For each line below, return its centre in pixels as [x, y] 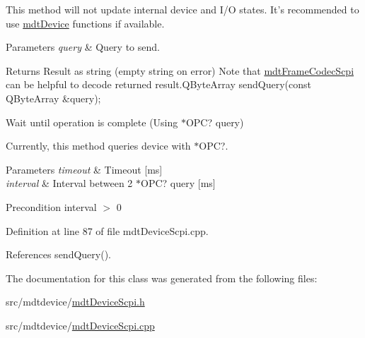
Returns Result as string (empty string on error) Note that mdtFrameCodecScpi [180, 70]
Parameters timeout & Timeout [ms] [84, 169]
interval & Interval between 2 [69, 183]
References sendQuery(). [58, 254]
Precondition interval [51, 206]
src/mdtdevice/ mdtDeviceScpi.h [75, 302]
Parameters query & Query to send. [83, 47]
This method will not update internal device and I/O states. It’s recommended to [182, 9]
